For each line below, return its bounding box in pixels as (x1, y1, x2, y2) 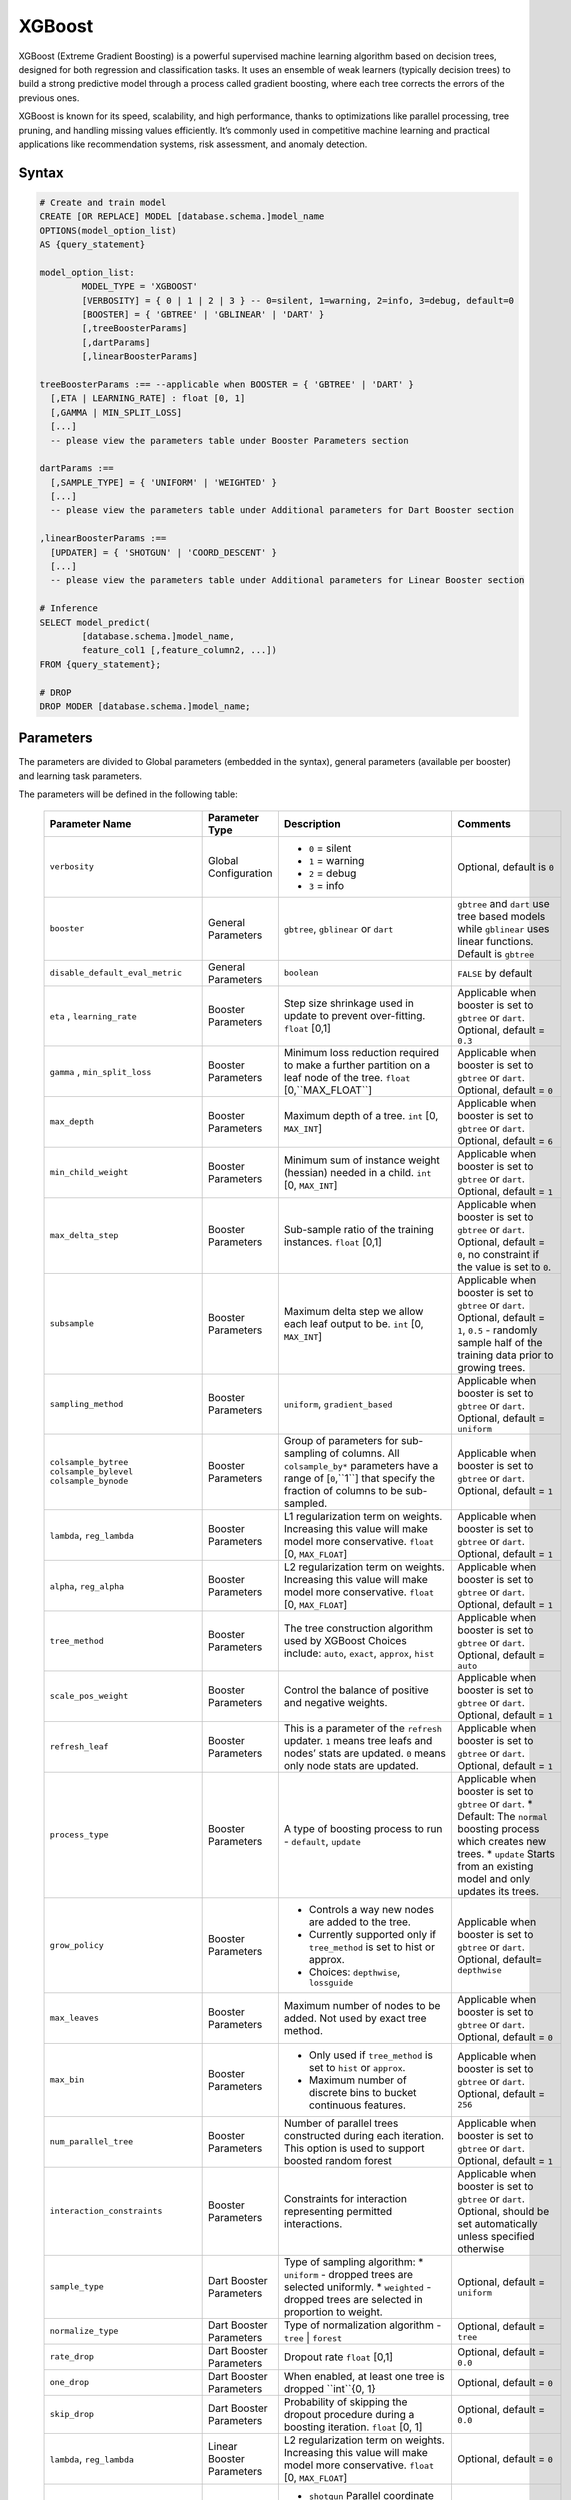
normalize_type (49, 2326, 119, 2337)
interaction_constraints (49, 2206, 163, 2217)
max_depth (49, 1116, 95, 1127)
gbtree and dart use (457, 896, 550, 910)
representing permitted (283, 2204, 393, 2218)
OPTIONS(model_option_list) (39, 225, 177, 236)
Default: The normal (457, 1809, 549, 1823)
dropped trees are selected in (283, 2292, 424, 2306)
